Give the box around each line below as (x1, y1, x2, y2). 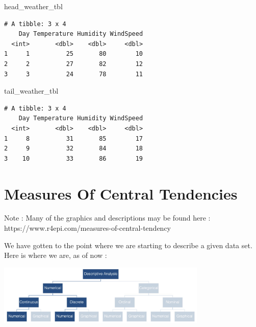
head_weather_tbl (4, 1, 63, 11)
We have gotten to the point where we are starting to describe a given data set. (4, 239, 252, 250)
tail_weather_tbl (4, 85, 59, 96)
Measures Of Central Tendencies (4, 183, 238, 204)
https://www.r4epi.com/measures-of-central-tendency (4, 223, 171, 233)
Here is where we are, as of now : (4, 250, 107, 260)
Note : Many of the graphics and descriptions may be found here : (4, 212, 211, 223)
